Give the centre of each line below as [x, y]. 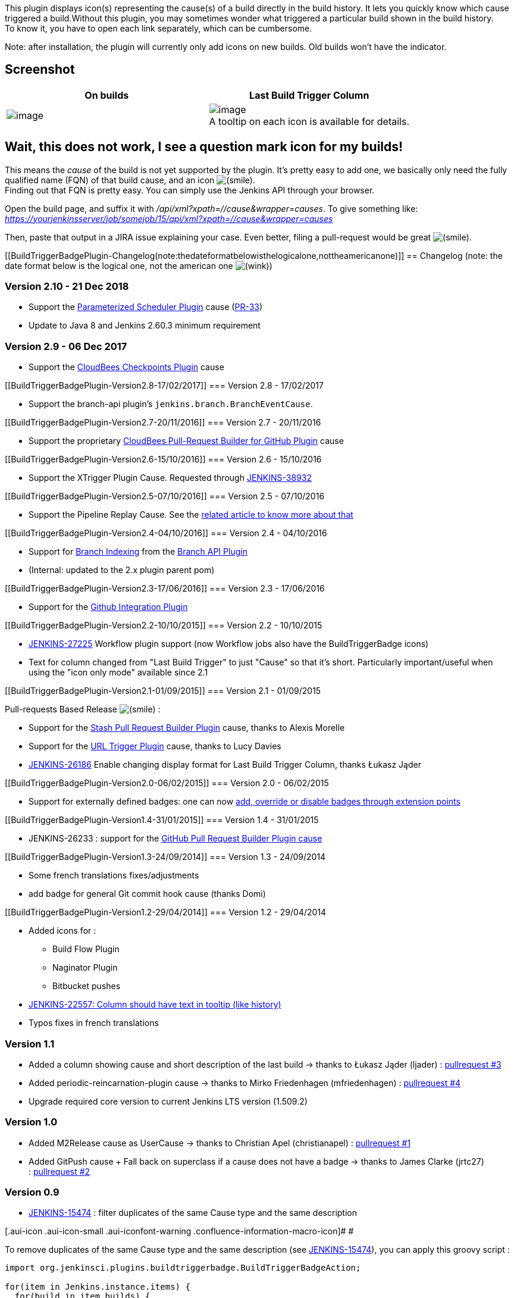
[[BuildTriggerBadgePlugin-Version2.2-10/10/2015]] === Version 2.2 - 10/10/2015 [164, 625]
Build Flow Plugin [86, 949]
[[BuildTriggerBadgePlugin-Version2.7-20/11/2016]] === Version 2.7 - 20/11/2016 [163, 423]
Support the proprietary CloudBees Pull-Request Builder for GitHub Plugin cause [186, 441]
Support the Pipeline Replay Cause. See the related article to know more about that [191, 515]
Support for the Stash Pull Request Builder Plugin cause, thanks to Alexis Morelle [187, 728]
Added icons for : [62, 931]
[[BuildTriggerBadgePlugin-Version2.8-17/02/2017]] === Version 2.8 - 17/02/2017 [164, 386]
